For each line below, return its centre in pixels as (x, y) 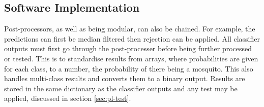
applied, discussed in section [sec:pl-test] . (68, 98)
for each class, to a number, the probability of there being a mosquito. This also (129, 68)
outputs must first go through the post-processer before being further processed (128, 48)
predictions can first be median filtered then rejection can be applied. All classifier (132, 38)
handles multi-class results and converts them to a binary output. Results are (125, 78)
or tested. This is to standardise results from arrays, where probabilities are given (131, 58)
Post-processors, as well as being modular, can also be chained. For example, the (130, 29)
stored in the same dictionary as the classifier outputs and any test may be (121, 88)
